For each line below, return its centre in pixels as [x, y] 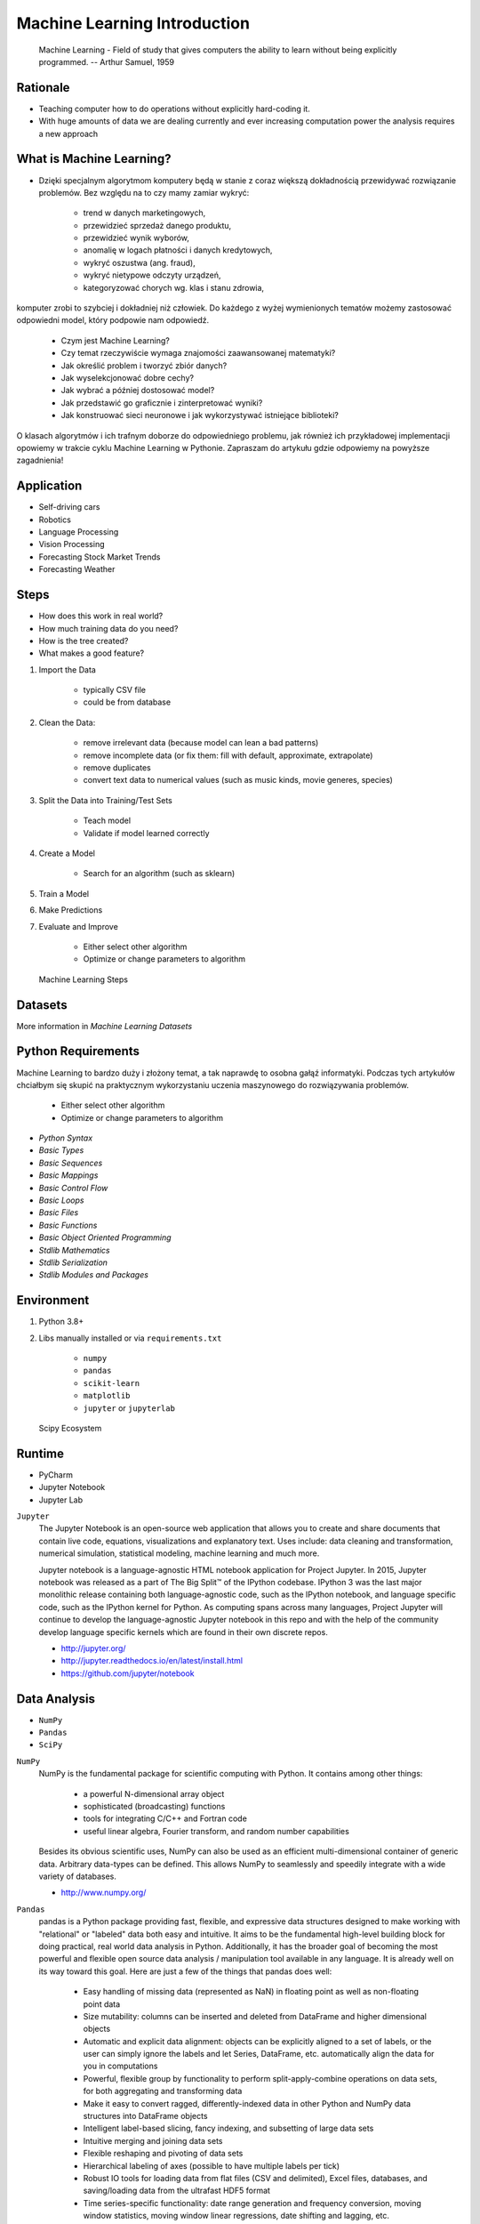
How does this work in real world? [101, 616]
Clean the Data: [67, 722]
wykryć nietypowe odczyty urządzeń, [152, 275]
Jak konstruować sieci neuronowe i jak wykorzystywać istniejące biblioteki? [200, 415]
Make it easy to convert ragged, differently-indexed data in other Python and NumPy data [247, 2103]
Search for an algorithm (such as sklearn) [159, 874]
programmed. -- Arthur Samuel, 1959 [107, 61]
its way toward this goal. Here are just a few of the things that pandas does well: [185, 1971]
